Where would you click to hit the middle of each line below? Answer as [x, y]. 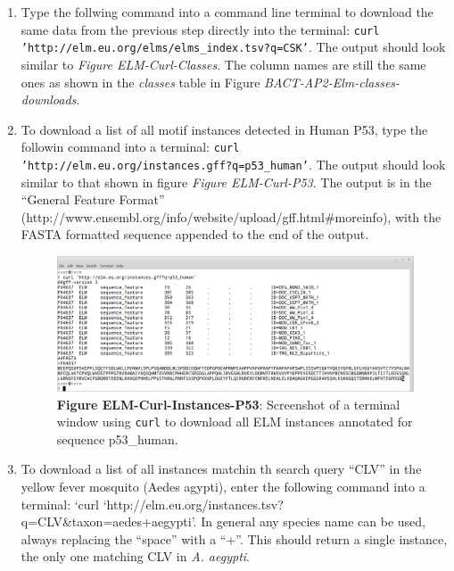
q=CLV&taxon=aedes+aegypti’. [109, 521]
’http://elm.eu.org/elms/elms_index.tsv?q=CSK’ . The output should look [233, 47]
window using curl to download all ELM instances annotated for [235, 422]
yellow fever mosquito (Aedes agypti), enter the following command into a [223, 487]
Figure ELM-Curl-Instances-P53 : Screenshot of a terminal [228, 404]
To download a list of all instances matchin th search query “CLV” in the [221, 469]
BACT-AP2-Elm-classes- [332, 82]
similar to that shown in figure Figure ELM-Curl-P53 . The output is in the [226, 182]
